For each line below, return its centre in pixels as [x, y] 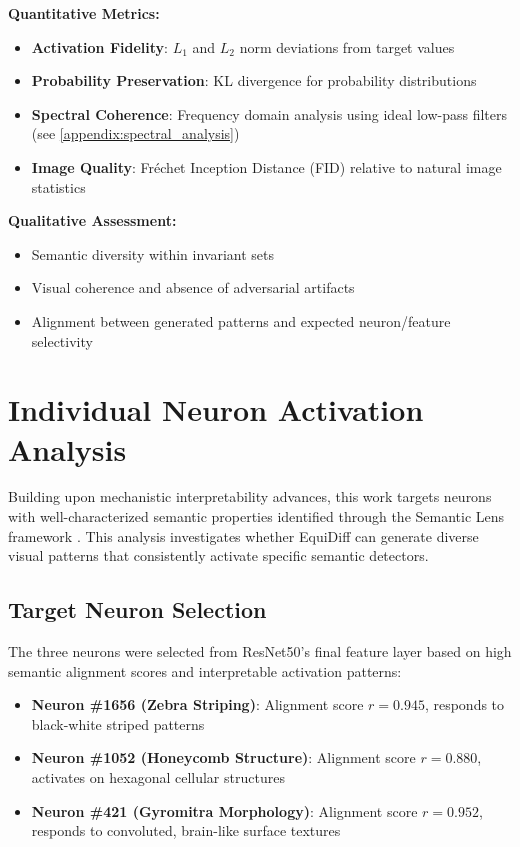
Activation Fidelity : [99, 46]
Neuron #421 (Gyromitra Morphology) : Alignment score [224, 810]
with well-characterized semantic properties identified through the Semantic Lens [256, 516]
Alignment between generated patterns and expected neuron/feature [241, 320]
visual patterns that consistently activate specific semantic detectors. [218, 555]
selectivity [62, 340]
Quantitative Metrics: [84, 13]
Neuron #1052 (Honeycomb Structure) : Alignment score [223, 757]
